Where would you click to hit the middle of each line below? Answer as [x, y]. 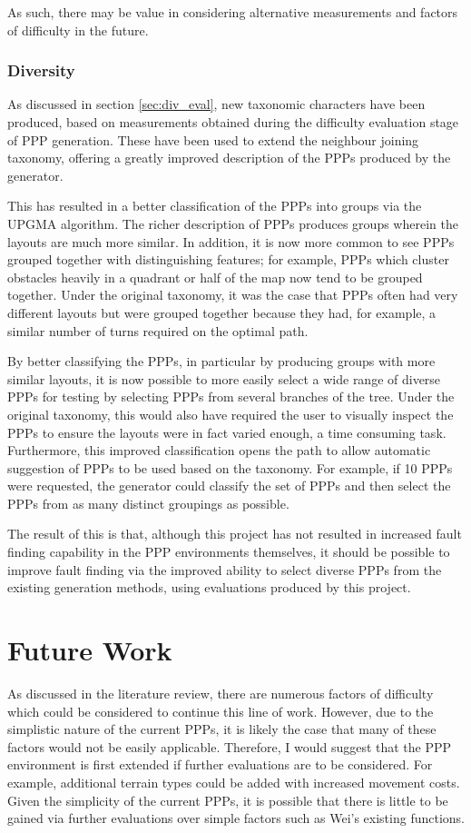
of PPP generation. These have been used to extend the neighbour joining [213, 139]
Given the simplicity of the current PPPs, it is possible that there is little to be [228, 800]
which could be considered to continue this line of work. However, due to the [221, 711]
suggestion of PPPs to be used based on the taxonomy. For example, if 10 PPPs [230, 467]
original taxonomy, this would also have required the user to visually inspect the [231, 414]
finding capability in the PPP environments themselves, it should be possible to [229, 552]
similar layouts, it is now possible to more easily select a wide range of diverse [224, 378]
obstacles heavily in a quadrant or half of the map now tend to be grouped [215, 277]
